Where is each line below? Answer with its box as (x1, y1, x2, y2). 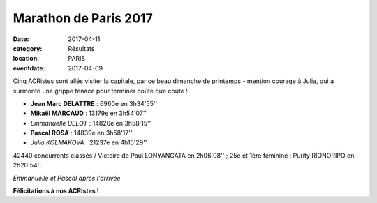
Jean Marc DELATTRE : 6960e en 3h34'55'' (30, 99, 158, 107)
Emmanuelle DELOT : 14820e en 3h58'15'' (30, 119, 151, 127)
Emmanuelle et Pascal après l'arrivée (13, 174, 121, 182)
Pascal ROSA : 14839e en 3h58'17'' (30, 129, 133, 137)
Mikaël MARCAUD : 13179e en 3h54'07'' (30, 109, 147, 118)
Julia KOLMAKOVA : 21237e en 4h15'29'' (30, 138, 147, 146)
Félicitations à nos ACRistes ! (13, 187, 99, 195)
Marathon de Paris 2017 (13, 10, 153, 26)
